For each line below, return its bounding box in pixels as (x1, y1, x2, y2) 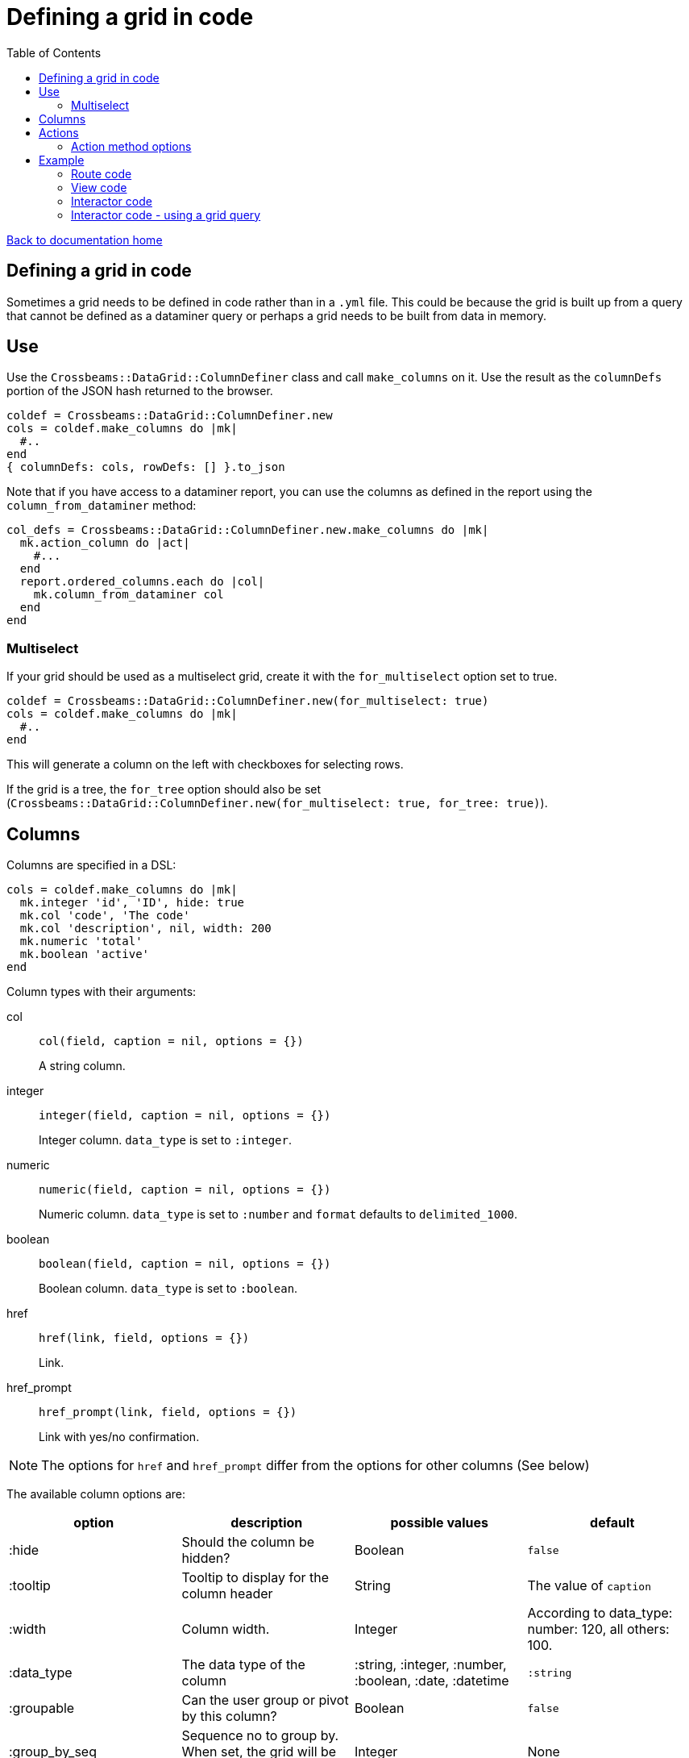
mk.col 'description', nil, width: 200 (19, 922, 272, 935)
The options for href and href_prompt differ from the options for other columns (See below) (41, 1457, 590, 1474)
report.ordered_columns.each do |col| (19, 575, 265, 589)
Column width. (181, 1621, 270, 1638)
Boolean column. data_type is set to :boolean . (39, 1281, 298, 1296)
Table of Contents (6, 45, 102, 60)
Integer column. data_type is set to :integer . (39, 1133, 293, 1148)
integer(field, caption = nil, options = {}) (39, 1109, 331, 1123)
